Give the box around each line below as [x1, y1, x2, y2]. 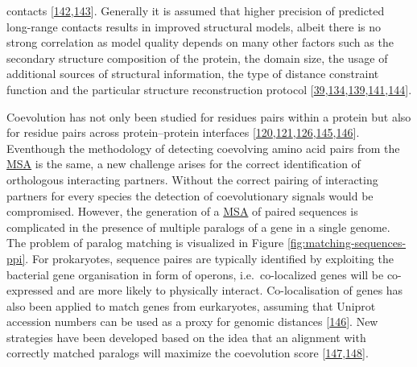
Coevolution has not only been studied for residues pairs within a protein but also [6, 108, 411, 125]
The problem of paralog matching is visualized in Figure [6, 234, 284, 251]
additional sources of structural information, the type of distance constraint [6, 65, 379, 82]
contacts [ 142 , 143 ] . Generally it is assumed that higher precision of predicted [6, 2, 385, 19]
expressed [6, 282, 54, 299]
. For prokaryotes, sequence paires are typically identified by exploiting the [25, 249, 394, 266]
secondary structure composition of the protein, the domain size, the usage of [6, 49, 388, 66]
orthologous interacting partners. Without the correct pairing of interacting [6, 171, 378, 188]
